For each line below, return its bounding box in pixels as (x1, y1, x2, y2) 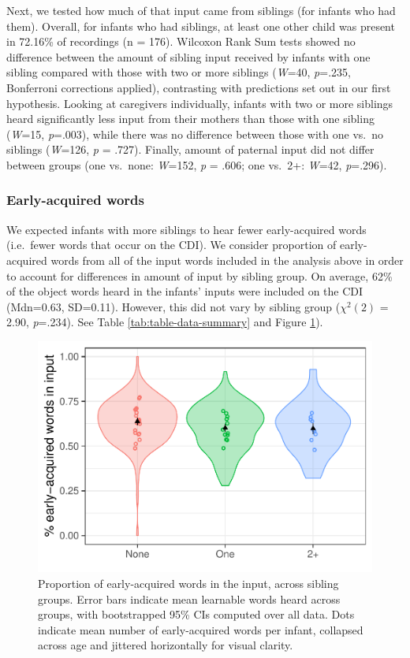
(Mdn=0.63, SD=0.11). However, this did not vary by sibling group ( (6, 298, 341, 314)
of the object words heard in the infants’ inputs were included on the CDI (6, 283, 363, 299)
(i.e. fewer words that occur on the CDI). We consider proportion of (6, 236, 337, 253)
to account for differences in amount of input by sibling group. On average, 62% (6, 267, 393, 284)
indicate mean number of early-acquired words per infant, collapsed (38, 621, 363, 638)
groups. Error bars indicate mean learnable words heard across (38, 590, 341, 607)
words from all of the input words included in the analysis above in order (50, 251, 404, 268)
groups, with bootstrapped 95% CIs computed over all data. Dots (38, 606, 355, 623)
